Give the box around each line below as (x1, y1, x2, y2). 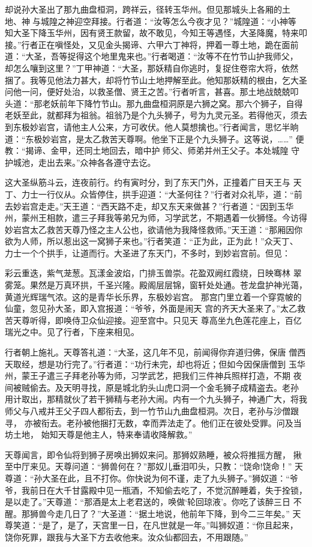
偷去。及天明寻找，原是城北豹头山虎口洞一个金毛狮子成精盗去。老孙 (29, 381, 299, 393)
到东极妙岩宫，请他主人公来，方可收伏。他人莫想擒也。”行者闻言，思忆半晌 (5, 120, 299, 133)
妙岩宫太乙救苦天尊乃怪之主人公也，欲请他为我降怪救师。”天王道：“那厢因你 (5, 223, 303, 235)
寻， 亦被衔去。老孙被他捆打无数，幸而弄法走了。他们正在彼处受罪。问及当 (5, 416, 302, 429)
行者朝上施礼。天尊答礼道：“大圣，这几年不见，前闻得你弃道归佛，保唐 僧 (5, 346, 298, 358)
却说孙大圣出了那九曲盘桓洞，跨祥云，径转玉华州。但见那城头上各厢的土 (5, 3, 290, 15)
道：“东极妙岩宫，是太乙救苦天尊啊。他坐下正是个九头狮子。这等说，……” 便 (5, 132, 304, 145)
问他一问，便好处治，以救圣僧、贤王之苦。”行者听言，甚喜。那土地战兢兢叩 (5, 85, 299, 98)
